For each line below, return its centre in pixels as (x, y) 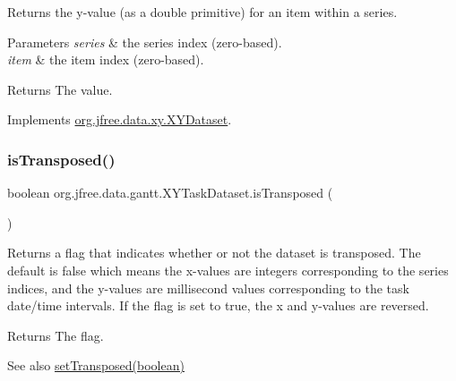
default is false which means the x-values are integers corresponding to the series (228, 270)
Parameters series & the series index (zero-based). (145, 42)
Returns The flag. (56, 335)
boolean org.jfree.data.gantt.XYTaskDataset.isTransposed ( (170, 193)
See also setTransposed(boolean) (96, 365)
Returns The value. (60, 89)
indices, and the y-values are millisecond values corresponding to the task (208, 288)
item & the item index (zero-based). (106, 59)
